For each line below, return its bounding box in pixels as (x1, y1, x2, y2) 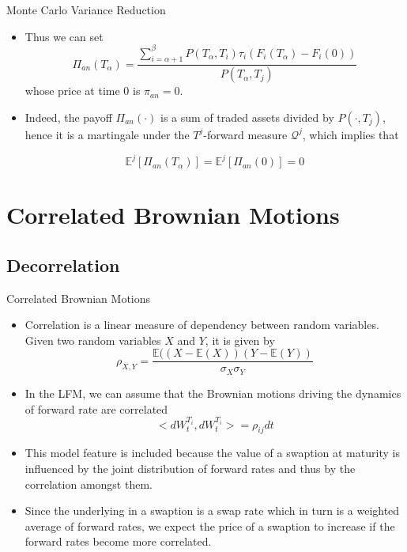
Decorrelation (6, 252, 120, 277)
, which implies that (302, 126, 399, 142)
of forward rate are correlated (24, 400, 168, 417)
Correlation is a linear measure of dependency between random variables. (24, 316, 379, 333)
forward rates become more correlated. (24, 533, 212, 550)
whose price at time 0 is (24, 82, 141, 99)
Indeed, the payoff (24, 108, 112, 125)
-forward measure (203, 126, 288, 142)
